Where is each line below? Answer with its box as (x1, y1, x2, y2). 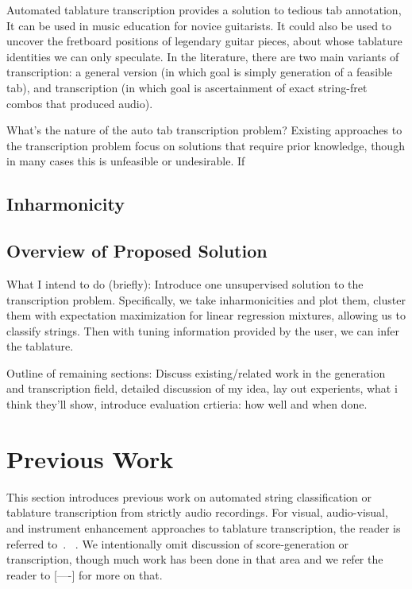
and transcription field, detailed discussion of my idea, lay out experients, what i (6, 380, 398, 397)
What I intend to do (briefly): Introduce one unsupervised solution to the (6, 275, 364, 292)
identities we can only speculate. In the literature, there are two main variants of (6, 48, 399, 64)
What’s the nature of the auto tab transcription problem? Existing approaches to (6, 122, 402, 138)
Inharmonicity (6, 192, 125, 216)
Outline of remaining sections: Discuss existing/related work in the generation (6, 364, 386, 381)
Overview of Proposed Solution (6, 238, 268, 263)
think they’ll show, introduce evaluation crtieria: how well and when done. (6, 396, 368, 413)
